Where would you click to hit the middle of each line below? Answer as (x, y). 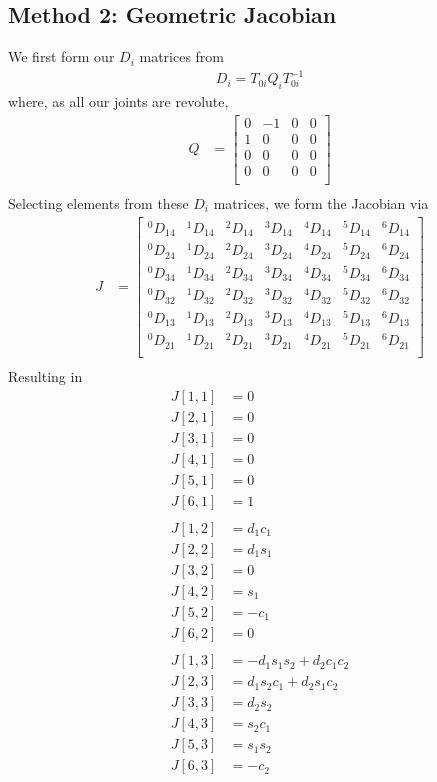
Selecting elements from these (98, 202)
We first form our (61, 56)
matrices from (182, 56)
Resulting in (45, 376)
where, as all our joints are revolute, (118, 101)
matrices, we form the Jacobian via (321, 202)
